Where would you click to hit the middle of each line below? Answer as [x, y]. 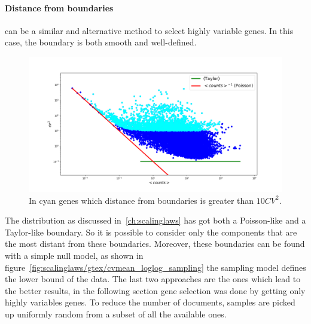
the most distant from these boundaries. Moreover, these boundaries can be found [155, 244]
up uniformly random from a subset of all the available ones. [116, 314]
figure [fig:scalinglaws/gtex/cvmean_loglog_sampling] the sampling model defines [155, 267]
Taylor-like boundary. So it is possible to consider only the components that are [151, 232]
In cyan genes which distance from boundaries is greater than [141, 200]
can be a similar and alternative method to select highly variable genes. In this [149, 30]
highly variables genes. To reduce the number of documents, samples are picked [150, 302]
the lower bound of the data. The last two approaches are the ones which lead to [153, 279]
